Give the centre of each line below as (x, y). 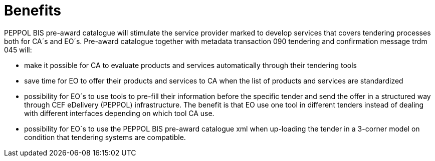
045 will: (18, 49)
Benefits (33, 10)
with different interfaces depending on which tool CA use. (119, 113)
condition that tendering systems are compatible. (105, 137)
